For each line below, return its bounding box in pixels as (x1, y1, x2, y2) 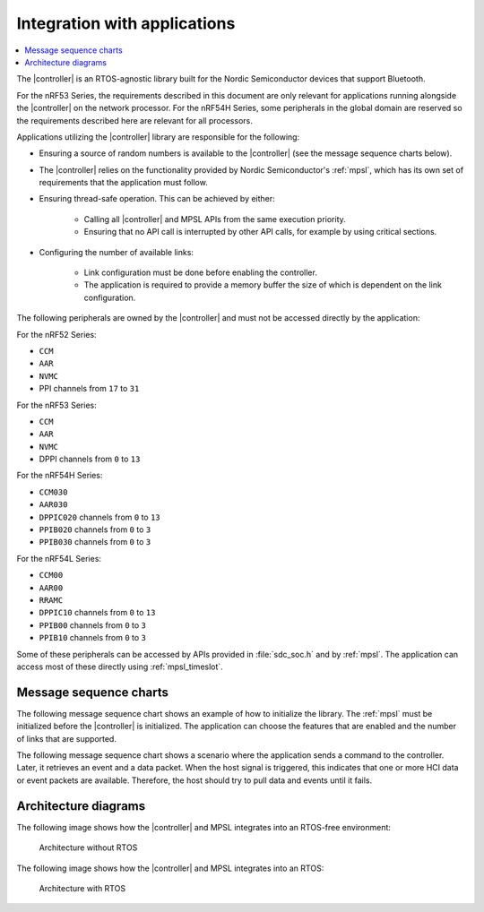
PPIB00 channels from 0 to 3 (39, 619, 147, 631)
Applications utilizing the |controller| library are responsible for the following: (16, 131, 300, 142)
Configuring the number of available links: (39, 246, 194, 257)
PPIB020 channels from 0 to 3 (39, 524, 151, 535)
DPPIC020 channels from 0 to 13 (39, 512, 160, 522)
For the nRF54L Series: (16, 553, 102, 564)
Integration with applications (16, 13, 236, 33)
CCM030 (39, 486, 68, 497)
